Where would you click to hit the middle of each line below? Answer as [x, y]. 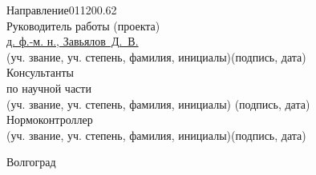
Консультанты [40, 72]
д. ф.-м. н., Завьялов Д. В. [73, 41]
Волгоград [31, 162]
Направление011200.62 [62, 10]
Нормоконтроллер [50, 119]
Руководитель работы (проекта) [83, 25]
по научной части [49, 87]
